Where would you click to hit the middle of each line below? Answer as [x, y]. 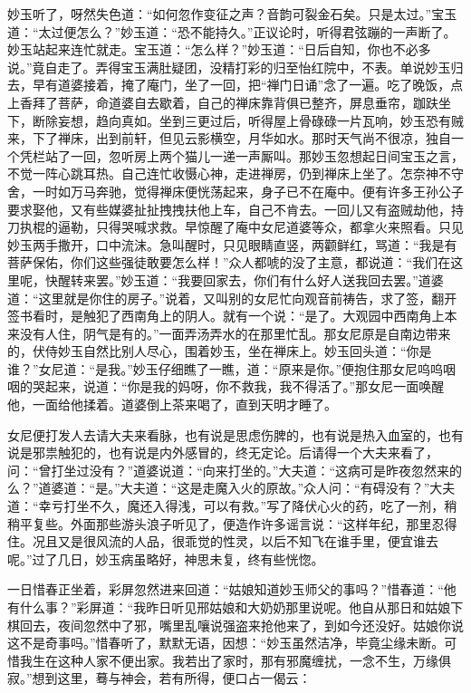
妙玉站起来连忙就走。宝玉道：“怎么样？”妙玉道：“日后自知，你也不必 [213, 49]
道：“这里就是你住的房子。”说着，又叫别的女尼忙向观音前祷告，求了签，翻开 [232, 298]
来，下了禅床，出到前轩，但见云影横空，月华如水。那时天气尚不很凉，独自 [229, 138]
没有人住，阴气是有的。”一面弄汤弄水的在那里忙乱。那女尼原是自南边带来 [235, 333]
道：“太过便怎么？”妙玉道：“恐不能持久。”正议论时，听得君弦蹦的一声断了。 [232, 31]
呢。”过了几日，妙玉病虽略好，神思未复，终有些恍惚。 [166, 558]
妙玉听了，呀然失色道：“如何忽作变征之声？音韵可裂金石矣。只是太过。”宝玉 [232, 14]
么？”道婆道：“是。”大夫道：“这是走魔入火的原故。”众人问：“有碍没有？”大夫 [231, 488]
